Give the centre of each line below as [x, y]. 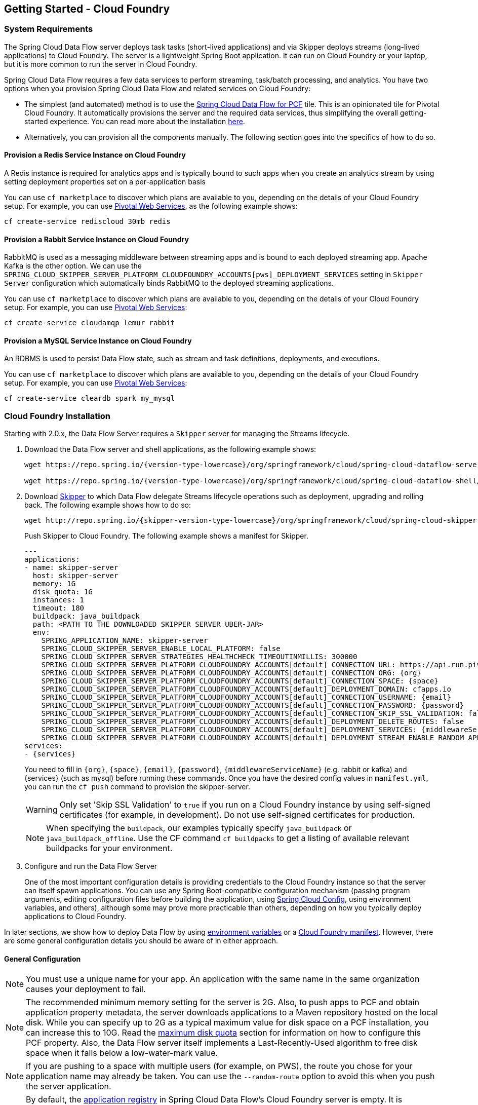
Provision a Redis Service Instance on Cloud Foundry [95, 155]
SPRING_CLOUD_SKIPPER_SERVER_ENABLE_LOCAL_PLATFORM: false [161, 649]
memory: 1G [54, 584]
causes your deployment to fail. [86, 989]
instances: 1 [58, 600]
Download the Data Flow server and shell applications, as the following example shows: [170, 449]
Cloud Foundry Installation [57, 416]
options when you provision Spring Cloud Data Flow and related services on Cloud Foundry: [157, 88]
